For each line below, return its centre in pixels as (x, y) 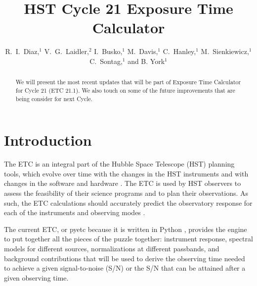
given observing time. (36, 277)
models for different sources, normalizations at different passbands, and (112, 248)
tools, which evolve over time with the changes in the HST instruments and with (126, 173)
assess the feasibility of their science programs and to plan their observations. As (126, 193)
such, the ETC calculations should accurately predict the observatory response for (128, 202)
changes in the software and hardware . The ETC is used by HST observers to (123, 183)
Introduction (48, 140)
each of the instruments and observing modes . (75, 212)
